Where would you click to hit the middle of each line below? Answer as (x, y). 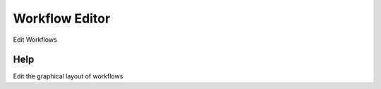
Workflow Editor (62, 18)
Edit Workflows (35, 40)
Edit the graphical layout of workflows (68, 76)
